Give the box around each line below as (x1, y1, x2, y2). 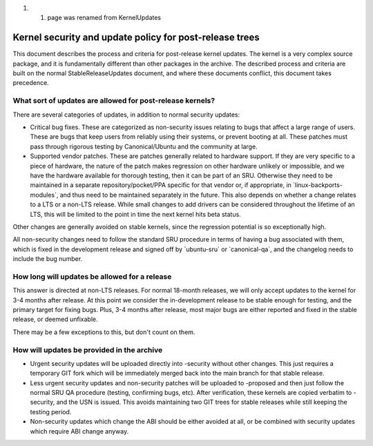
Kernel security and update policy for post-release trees (12, 32, 260, 43)
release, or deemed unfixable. (12, 315, 98, 324)
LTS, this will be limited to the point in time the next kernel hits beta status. (30, 210, 241, 218)
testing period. (30, 407, 72, 416)
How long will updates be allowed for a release (12, 271, 172, 281)
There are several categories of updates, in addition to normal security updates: (12, 110, 240, 119)
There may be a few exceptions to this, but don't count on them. (12, 328, 195, 336)
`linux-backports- (292, 181, 343, 189)
